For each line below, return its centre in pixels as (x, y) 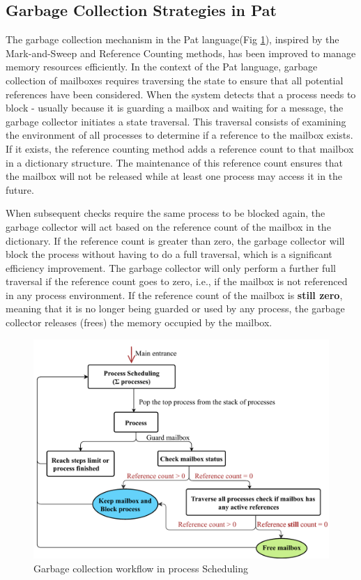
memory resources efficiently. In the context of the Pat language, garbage (162, 67)
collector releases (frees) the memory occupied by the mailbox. (139, 322)
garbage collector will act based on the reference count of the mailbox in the (168, 226)
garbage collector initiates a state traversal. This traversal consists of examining (176, 121)
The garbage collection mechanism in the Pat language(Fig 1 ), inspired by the (172, 39)
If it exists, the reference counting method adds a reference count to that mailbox (180, 148)
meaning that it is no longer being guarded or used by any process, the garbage (175, 308)
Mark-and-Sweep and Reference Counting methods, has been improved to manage (181, 53)
